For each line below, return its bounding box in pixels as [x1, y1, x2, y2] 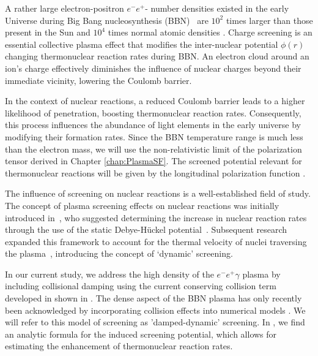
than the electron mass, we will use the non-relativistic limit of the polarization [5, 142, 302, 155]
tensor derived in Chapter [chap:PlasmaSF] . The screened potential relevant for [5, 154, 302, 167]
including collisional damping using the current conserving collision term [5, 279, 276, 292]
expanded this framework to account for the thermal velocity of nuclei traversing [5, 235, 307, 248]
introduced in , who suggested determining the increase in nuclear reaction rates [5, 211, 307, 224]
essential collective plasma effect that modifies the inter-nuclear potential [5, 37, 278, 50]
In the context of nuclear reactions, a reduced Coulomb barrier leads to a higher [5, 94, 305, 107]
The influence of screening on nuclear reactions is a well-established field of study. [5, 187, 311, 200]
